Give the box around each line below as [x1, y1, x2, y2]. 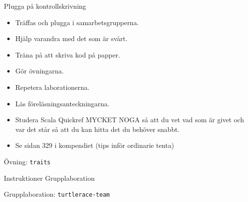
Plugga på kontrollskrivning [4, 1, 86, 11]
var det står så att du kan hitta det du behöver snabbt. [15, 124, 180, 134]
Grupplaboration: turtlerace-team [4, 189, 110, 199]
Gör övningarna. [15, 66, 64, 76]
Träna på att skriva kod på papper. [15, 49, 120, 59]
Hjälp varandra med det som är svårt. [15, 33, 128, 43]
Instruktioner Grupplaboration [4, 173, 95, 183]
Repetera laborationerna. [15, 82, 90, 92]
